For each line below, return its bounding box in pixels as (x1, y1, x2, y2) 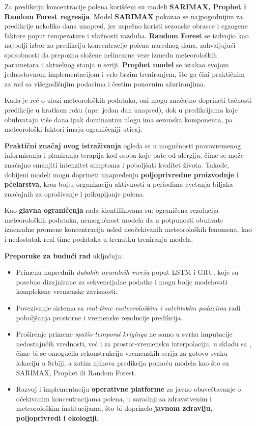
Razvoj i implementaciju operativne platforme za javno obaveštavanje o (16, 384, 241, 394)
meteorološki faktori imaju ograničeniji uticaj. (4, 124, 142, 134)
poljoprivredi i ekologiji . (16, 412, 99, 423)
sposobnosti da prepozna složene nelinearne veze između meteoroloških (4, 49, 217, 59)
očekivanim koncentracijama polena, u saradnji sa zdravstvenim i (16, 393, 212, 403)
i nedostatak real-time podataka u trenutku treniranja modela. (4, 234, 193, 244)
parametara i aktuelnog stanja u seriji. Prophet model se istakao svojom (4, 59, 229, 69)
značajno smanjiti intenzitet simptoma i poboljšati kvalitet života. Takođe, (4, 159, 229, 170)
